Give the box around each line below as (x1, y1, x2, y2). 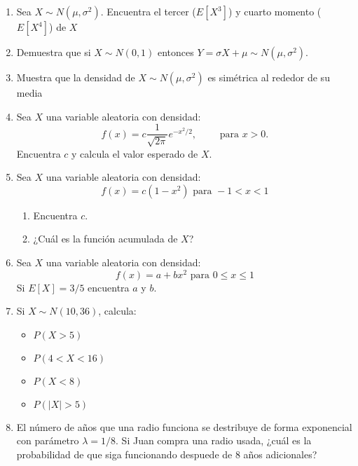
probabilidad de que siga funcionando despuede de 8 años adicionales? (16, 447, 317, 462)
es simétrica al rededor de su (207, 70, 330, 84)
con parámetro (16, 433, 79, 448)
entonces (158, 45, 194, 59)
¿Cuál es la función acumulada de (33, 231, 178, 246)
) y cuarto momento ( (228, 4, 322, 18)
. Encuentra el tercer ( (100, 4, 196, 18)
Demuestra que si (16, 45, 91, 59)
